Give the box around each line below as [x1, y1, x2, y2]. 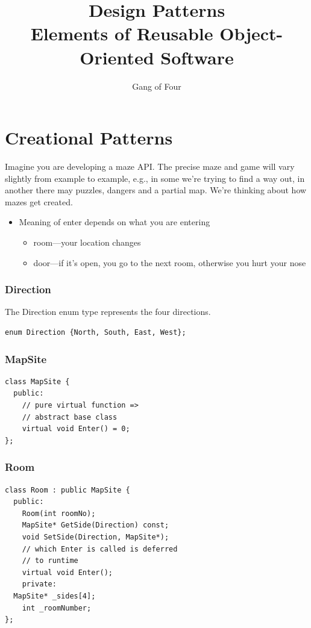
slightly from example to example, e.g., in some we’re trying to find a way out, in [5, 172, 305, 184]
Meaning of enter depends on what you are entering [19, 216, 210, 228]
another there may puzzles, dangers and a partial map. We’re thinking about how [5, 184, 307, 196]
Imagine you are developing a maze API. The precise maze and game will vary [5, 160, 295, 173]
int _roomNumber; [22, 603, 92, 612]
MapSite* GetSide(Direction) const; [22, 521, 169, 530]
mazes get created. [5, 195, 73, 208]
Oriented [80, 45, 154, 69]
